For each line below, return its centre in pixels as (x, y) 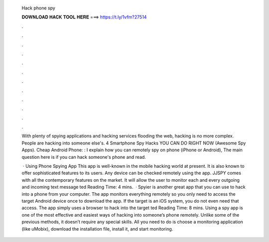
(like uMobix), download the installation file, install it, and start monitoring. (97, 229)
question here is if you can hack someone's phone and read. (84, 157)
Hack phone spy (39, 8)
